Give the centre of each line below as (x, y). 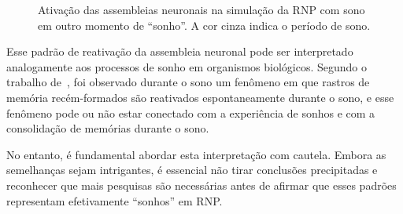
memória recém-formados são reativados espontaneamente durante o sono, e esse (200, 97)
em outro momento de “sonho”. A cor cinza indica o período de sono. (204, 25)
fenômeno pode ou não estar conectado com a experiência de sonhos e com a (191, 112)
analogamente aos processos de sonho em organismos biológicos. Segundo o (187, 66)
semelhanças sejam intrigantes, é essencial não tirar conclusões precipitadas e (192, 170)
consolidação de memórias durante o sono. (108, 128)
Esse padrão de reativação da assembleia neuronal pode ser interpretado (180, 51)
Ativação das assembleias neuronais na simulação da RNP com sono (201, 9)
